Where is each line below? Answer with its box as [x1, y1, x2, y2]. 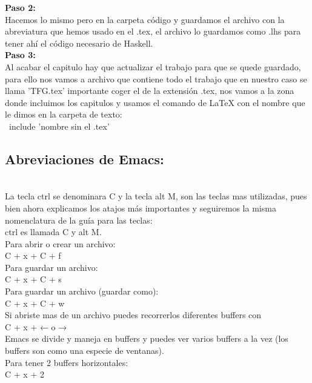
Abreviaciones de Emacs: [5, 149, 164, 168]
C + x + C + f [5, 249, 61, 262]
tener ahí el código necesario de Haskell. [5, 36, 153, 49]
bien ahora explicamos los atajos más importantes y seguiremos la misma [5, 201, 276, 214]
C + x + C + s [5, 273, 62, 285]
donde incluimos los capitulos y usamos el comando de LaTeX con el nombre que [5, 96, 305, 108]
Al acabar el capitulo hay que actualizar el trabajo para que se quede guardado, [5, 60, 301, 73]
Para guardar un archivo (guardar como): [5, 285, 159, 298]
